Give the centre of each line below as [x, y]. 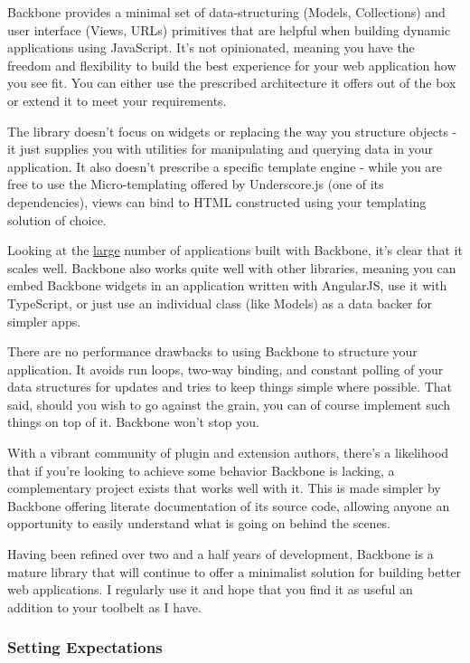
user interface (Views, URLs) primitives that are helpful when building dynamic [229, 29]
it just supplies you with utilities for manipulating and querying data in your [221, 149]
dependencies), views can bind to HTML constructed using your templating [217, 201]
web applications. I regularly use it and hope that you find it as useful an [210, 589]
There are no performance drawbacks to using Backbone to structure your [212, 351]
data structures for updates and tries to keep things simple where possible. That [230, 387]
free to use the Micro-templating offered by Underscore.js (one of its [196, 184]
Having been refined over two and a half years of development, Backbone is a [221, 554]
